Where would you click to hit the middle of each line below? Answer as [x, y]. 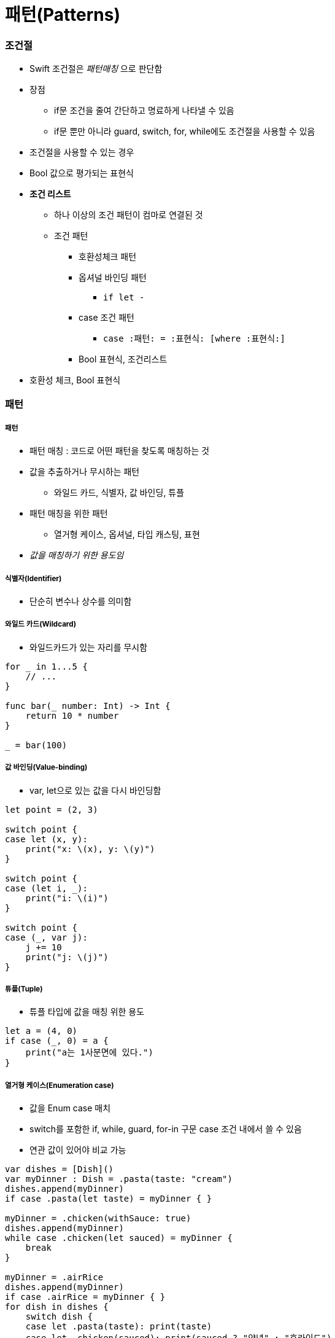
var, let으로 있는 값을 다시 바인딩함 [95, 790]
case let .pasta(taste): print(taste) [119, 1327]
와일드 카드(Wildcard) [41, 624]
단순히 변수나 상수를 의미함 [81, 601]
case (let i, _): [46, 888]
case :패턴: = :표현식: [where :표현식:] [194, 339]
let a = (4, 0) [41, 1031]
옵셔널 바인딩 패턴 [113, 278]
